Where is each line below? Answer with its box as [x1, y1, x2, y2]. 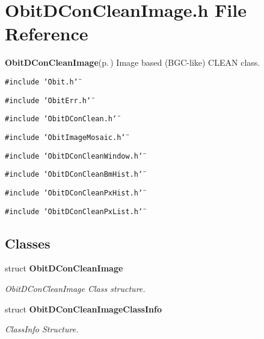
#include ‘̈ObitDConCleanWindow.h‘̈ [5, 151, 143, 160]
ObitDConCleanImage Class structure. [5, 282, 146, 294]
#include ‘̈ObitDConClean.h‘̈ [5, 115, 117, 124]
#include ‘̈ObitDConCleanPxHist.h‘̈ [5, 188, 143, 197]
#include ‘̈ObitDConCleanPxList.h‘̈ [5, 207, 143, 216]
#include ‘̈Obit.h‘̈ [5, 77, 78, 86]
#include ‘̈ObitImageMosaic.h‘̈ [5, 133, 126, 142]
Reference [5, 21, 88, 46]
